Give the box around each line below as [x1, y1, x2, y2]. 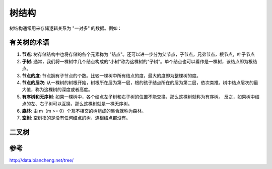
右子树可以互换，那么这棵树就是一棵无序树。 [39, 101, 132, 107]
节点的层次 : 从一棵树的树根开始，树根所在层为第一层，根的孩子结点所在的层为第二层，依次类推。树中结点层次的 [22, 79, 254, 86]
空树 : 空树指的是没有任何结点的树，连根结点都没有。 [22, 115, 130, 121]
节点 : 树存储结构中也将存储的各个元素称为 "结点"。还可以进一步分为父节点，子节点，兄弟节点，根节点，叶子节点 [22, 51, 255, 57]
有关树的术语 [9, 38, 49, 47]
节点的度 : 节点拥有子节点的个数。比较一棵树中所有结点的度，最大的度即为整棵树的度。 [22, 72, 201, 78]
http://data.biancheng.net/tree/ [9, 157, 74, 163]
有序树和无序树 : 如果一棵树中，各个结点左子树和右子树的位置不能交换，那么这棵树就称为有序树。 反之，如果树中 [22, 94, 255, 100]
